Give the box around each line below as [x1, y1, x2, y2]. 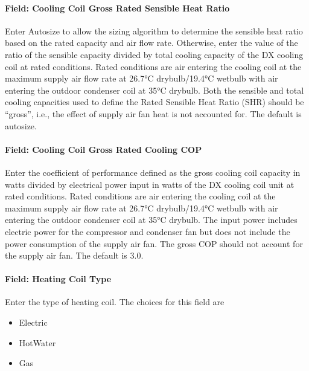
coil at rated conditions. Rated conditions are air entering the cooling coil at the [5, 60, 302, 73]
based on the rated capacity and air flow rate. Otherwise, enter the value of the [5, 36, 298, 49]
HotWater [19, 336, 56, 349]
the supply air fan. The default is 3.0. [5, 249, 144, 262]
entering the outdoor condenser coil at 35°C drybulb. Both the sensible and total [5, 83, 304, 96]
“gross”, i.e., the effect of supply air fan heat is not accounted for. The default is [5, 107, 302, 120]
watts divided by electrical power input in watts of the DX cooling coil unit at [5, 178, 295, 190]
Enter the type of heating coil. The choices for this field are [5, 295, 225, 308]
